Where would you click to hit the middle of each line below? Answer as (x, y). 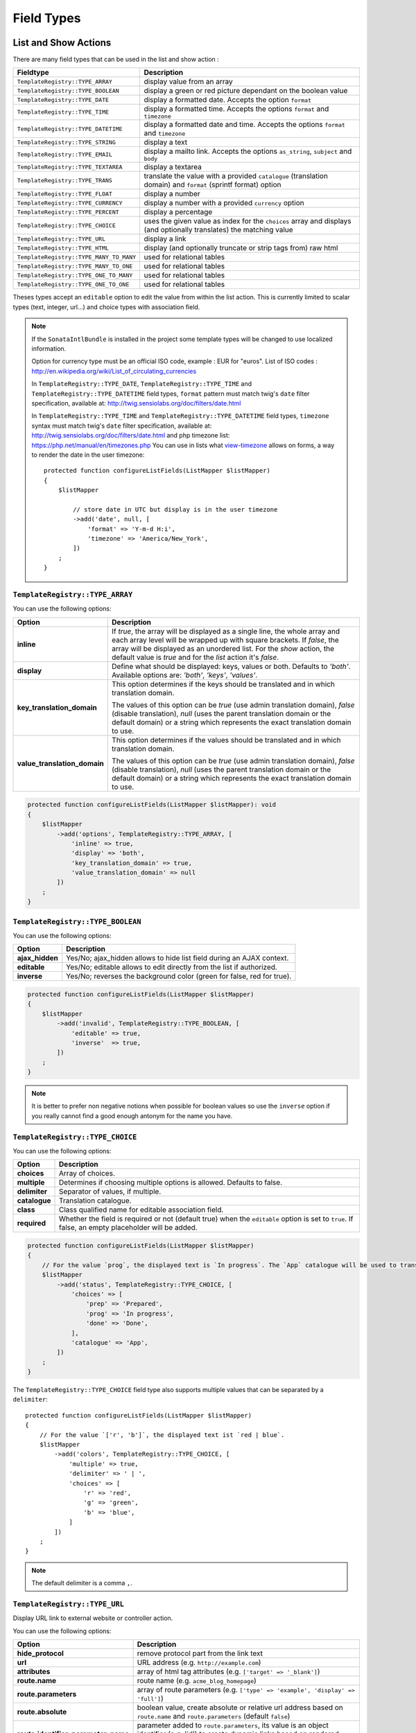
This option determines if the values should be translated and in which (226, 740)
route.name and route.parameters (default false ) (214, 1716)
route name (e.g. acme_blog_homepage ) (197, 1681)
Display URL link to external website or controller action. (93, 1618)
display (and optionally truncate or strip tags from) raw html (241, 248)
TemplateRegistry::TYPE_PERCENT (68, 212)
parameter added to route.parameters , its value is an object (233, 1725)
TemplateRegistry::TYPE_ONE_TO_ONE (73, 284)
